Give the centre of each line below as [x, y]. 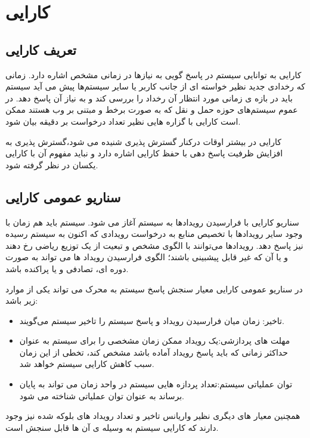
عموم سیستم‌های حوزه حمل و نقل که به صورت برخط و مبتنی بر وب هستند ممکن [152, 110]
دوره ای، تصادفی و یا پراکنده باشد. [67, 268]
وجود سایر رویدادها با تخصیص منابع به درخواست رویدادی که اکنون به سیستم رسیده [154, 234]
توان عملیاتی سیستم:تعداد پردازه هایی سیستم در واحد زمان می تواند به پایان [156, 384]
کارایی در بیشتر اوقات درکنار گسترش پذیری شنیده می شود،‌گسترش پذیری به [143, 141]
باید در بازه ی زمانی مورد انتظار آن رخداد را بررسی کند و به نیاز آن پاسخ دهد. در [149, 98]
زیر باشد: [22, 300]
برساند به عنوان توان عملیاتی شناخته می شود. [102, 395]
